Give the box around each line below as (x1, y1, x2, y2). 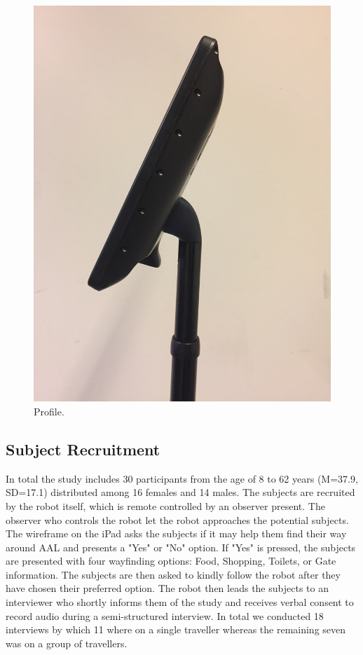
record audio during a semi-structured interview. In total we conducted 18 (6, 608, 324, 623)
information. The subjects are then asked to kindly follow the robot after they (6, 567, 341, 581)
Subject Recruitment (6, 438, 160, 460)
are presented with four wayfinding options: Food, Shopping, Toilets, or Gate (6, 553, 336, 568)
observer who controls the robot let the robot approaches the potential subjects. (6, 512, 349, 527)
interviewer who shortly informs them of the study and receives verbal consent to (6, 595, 354, 609)
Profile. (34, 404, 64, 418)
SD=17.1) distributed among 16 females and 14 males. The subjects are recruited (6, 485, 355, 499)
